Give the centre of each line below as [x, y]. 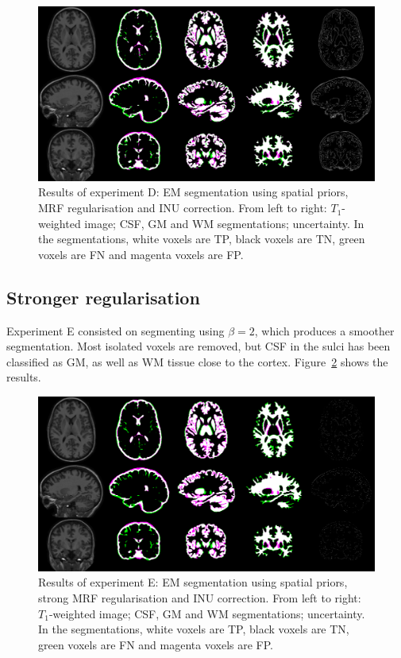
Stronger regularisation [103, 297]
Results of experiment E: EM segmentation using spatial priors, [193, 582]
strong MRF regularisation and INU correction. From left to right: [200, 598]
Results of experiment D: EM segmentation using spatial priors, [193, 192]
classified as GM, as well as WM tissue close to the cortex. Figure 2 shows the [197, 361]
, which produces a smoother [324, 330]
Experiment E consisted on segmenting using [116, 330]
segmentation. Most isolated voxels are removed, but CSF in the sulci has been [199, 346]
